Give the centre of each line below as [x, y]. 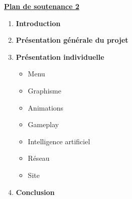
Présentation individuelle [60, 57]
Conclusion [35, 192]
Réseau [39, 158]
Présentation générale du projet [72, 40]
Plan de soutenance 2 [42, 6]
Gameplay [43, 124]
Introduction [38, 23]
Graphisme [44, 90]
